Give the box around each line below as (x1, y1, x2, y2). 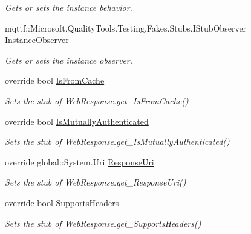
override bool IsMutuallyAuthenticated (5, 115, 149, 127)
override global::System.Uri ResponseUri (5, 155, 154, 168)
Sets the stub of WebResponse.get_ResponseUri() (5, 176, 186, 189)
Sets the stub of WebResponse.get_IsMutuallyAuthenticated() (5, 135, 230, 148)
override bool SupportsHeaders (5, 196, 119, 209)
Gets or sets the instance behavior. (5, 1, 132, 13)
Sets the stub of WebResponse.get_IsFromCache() (5, 94, 189, 107)
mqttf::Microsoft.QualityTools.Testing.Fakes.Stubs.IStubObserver (5, 21, 247, 34)
